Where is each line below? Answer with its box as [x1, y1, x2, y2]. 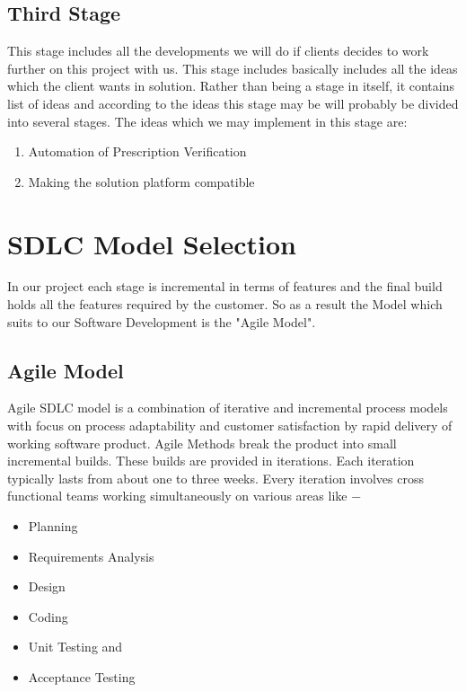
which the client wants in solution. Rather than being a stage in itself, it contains [7, 76, 455, 95]
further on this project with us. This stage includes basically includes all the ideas [7, 58, 458, 77]
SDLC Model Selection [7, 225, 296, 262]
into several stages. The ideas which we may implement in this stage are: [7, 111, 408, 130]
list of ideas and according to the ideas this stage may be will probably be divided [7, 93, 459, 112]
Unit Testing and [28, 637, 123, 656]
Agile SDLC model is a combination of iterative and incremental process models [7, 398, 448, 417]
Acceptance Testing [28, 668, 136, 686]
